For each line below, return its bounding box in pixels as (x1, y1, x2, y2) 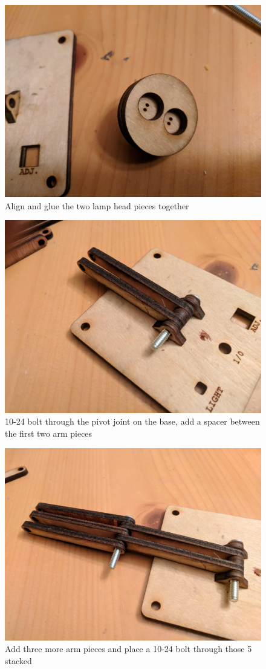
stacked (5, 654, 32, 667)
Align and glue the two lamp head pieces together (5, 199, 189, 212)
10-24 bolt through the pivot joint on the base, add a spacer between (5, 415, 260, 428)
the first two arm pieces (5, 426, 92, 439)
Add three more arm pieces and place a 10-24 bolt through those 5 (5, 642, 252, 655)
